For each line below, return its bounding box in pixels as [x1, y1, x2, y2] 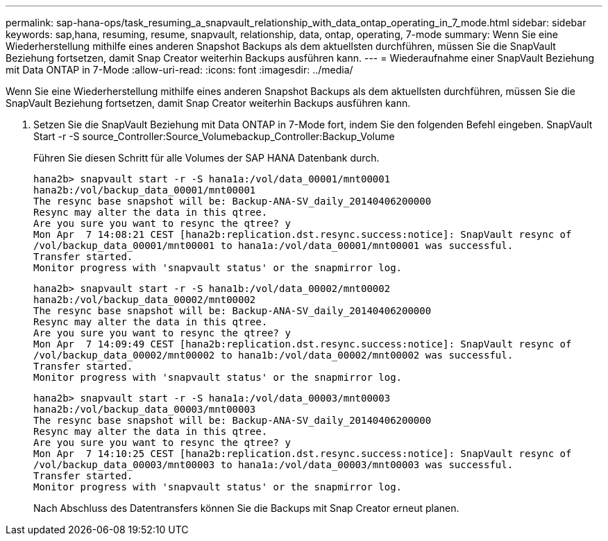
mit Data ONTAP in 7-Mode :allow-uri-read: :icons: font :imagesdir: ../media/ [6, 64, 353, 76]
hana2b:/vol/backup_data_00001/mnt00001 [33, 184, 256, 196]
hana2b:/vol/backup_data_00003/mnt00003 [33, 404, 256, 415]
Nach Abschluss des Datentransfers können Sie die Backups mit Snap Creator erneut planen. [33, 502, 459, 514]
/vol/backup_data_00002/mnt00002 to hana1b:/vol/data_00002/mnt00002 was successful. [33, 350, 514, 361]
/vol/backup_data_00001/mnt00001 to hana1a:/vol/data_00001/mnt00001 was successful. [33, 240, 514, 251]
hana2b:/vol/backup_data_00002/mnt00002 [33, 294, 256, 305]
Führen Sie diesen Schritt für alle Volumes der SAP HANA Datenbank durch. [33, 152, 380, 164]
